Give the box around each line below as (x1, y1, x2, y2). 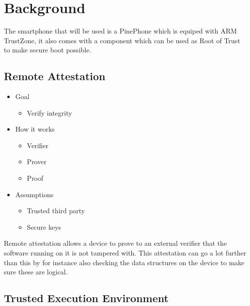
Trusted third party (27, 205, 85, 216)
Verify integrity (27, 107, 72, 118)
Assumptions (15, 189, 54, 199)
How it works (15, 124, 55, 134)
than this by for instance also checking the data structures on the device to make (4, 257, 245, 267)
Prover (27, 156, 47, 167)
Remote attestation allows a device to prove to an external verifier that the (4, 238, 227, 248)
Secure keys (27, 221, 62, 232)
